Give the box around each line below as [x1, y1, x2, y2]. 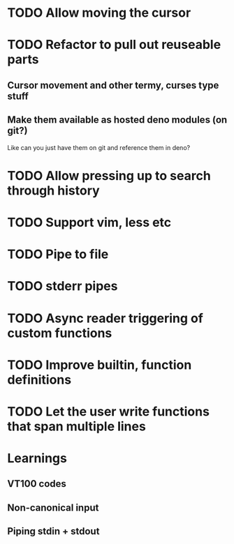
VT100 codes [7, 478, 66, 490]
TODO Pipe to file [7, 246, 109, 262]
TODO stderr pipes [7, 278, 118, 294]
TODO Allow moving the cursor [7, 5, 191, 21]
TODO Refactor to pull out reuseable [7, 37, 221, 53]
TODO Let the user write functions [7, 403, 210, 419]
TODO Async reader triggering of [7, 310, 204, 326]
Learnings [7, 451, 68, 467]
